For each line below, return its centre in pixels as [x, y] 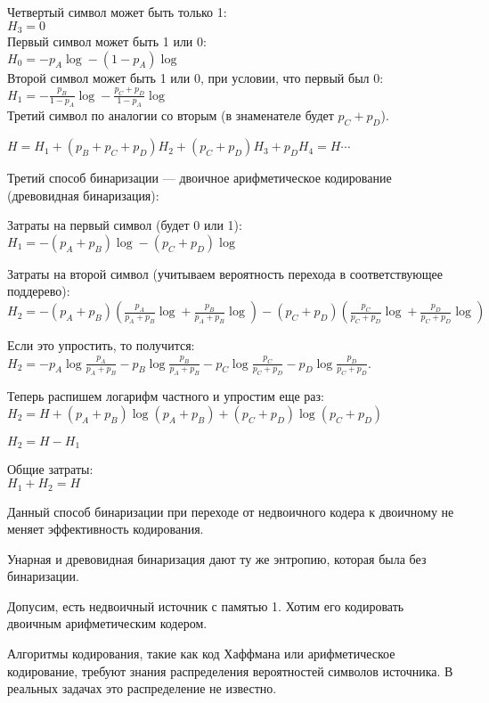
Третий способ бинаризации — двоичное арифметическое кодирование [200, 178]
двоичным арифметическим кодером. [107, 623]
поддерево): [39, 291]
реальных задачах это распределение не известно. [142, 688]
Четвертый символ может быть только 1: [117, 12]
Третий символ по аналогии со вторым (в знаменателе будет [171, 115]
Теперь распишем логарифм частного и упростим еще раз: [166, 396]
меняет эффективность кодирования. [106, 529]
